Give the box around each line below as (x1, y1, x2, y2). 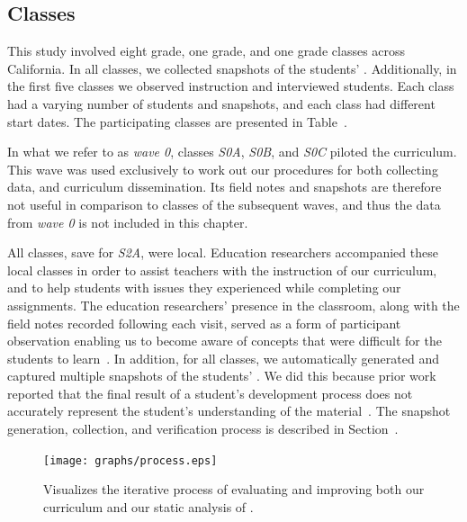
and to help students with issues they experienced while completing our (7, 278, 401, 297)
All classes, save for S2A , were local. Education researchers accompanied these (7, 243, 438, 262)
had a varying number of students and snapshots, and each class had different (7, 94, 436, 112)
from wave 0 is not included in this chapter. (7, 212, 248, 231)
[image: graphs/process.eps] (43, 454, 218, 467)
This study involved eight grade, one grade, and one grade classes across (7, 41, 406, 60)
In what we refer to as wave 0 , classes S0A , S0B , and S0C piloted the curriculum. (7, 142, 457, 161)
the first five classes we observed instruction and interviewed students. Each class (7, 76, 454, 95)
